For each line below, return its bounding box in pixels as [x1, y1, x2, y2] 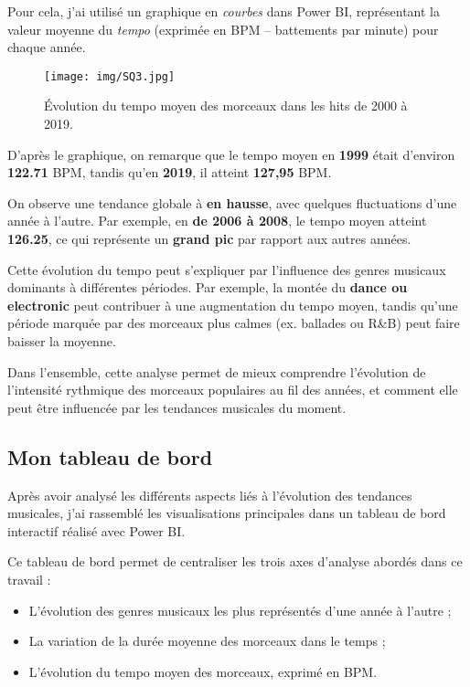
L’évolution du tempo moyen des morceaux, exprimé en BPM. [28, 661, 378, 681]
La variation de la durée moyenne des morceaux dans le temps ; [28, 631, 386, 650]
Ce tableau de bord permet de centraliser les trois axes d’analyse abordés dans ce [7, 552, 463, 571]
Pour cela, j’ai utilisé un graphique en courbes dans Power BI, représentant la [7, 2, 441, 20]
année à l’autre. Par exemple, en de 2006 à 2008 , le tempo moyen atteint [7, 211, 427, 230]
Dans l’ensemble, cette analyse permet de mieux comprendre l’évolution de [7, 362, 426, 381]
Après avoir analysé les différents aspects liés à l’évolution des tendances [7, 485, 412, 504]
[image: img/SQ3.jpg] [44, 69, 176, 83]
